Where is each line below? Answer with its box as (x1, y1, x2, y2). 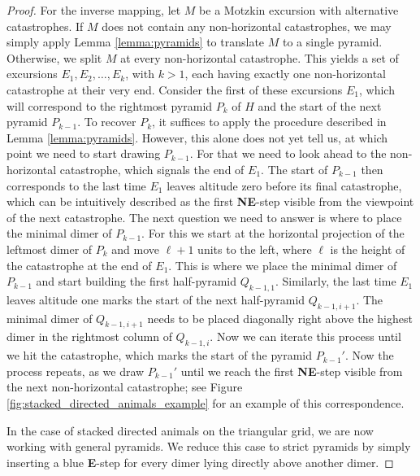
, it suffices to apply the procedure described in (152, 113, 387, 130)
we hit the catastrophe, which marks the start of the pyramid (6, 347, 313, 364)
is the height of (330, 240, 405, 257)
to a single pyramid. (282, 33, 383, 50)
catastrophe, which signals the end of (59, 160, 245, 177)
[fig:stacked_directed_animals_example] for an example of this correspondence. (6, 395, 405, 412)
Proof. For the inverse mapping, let (6, 2, 181, 18)
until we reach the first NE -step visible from (180, 362, 403, 379)
